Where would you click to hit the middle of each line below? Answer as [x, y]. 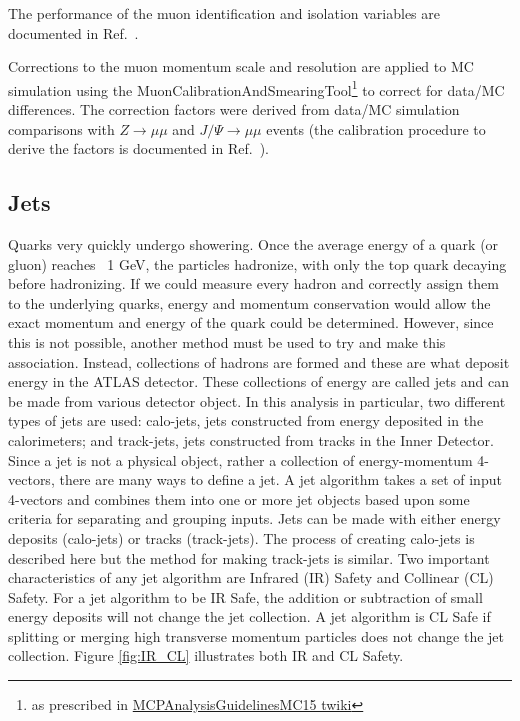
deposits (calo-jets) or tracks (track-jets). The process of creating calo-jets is [241, 537]
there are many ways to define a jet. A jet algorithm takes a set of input [280, 479]
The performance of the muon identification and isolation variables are [224, 13]
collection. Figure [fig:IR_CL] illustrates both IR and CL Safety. [206, 655]
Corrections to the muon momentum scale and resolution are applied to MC [241, 66]
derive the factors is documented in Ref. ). [138, 148]
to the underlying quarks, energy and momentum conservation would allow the [249, 302]
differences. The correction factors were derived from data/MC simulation [234, 109]
